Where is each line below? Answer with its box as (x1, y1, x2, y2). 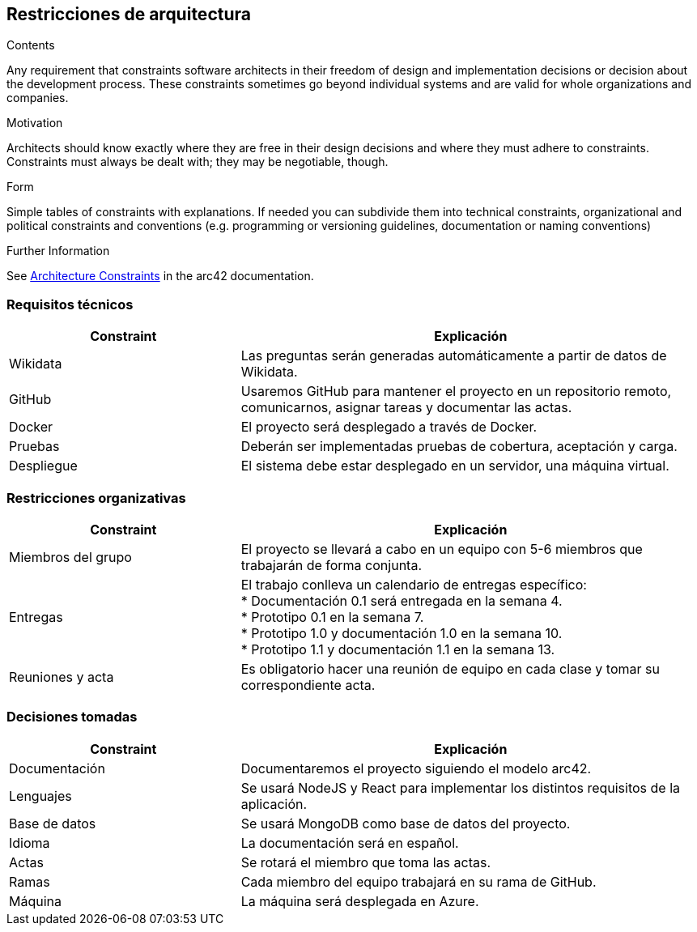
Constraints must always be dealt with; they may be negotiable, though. (6, 155, 389, 169)
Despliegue (9, 457, 78, 475)
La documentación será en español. (240, 834, 459, 851)
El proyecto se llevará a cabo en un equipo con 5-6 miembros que (240, 540, 643, 557)
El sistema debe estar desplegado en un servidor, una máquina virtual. (240, 457, 669, 475)
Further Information (6, 244, 110, 258)
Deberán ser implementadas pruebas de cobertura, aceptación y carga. (240, 438, 678, 455)
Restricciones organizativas (6, 489, 186, 506)
